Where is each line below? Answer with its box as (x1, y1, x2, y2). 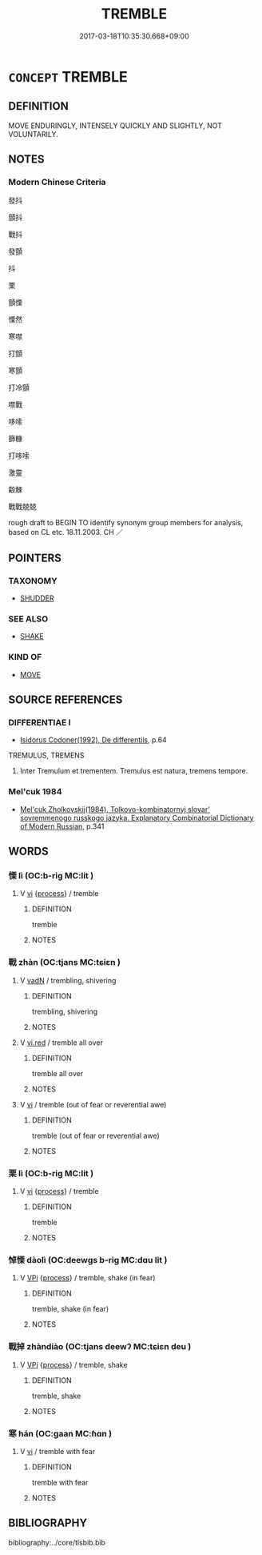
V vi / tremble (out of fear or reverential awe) (19, 1099, 167, 1109)
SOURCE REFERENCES (8, 693, 123, 707)
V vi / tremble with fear (19, 1446, 96, 1456)
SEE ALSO (8, 613, 49, 625)
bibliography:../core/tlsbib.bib (8, 1537, 106, 1547)
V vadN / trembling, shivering (19, 975, 117, 985)
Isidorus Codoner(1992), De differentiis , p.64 (19, 735, 168, 745)
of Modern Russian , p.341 (19, 822, 105, 831)
